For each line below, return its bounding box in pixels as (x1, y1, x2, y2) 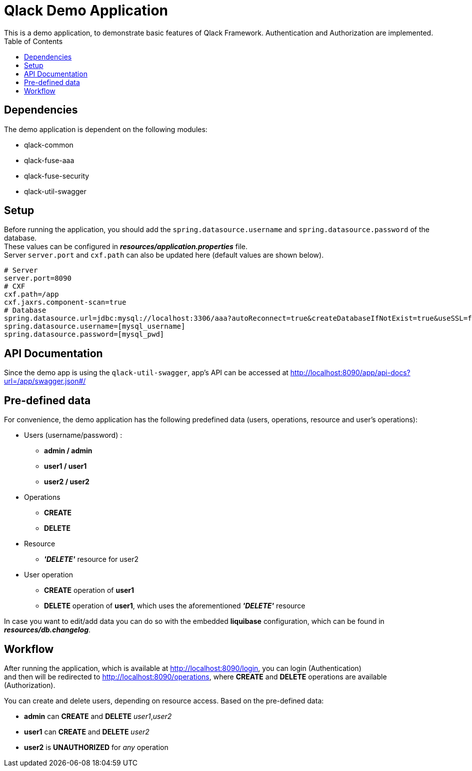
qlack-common (24, 140, 73, 149)
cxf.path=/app (4, 290, 59, 299)
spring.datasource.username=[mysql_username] (4, 322, 185, 331)
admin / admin (44, 446, 92, 455)
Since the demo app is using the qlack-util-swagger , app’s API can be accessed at (4, 368, 288, 377)
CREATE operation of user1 (44, 586, 134, 595)
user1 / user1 (44, 462, 87, 471)
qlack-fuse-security (24, 171, 89, 180)
